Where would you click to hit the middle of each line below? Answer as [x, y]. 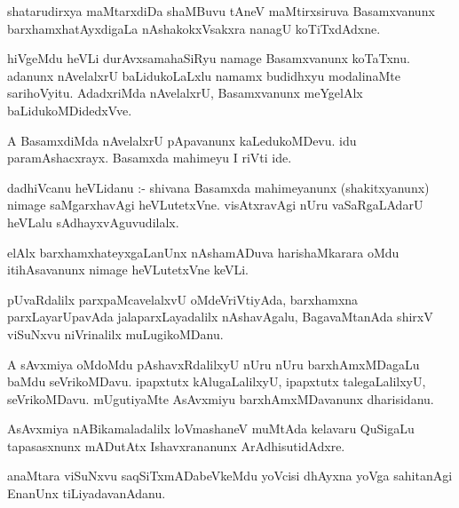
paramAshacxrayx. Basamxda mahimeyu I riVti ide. [150, 158]
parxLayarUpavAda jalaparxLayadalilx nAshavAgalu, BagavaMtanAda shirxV [220, 317]
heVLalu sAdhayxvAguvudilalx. [93, 222]
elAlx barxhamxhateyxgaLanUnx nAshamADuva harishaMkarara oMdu [203, 252]
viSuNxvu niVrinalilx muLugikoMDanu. [115, 333]
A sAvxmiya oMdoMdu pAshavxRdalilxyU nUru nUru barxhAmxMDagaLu [214, 364]
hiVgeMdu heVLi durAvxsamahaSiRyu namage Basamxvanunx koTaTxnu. [209, 58]
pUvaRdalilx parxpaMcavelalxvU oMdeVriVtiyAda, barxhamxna [183, 299]
